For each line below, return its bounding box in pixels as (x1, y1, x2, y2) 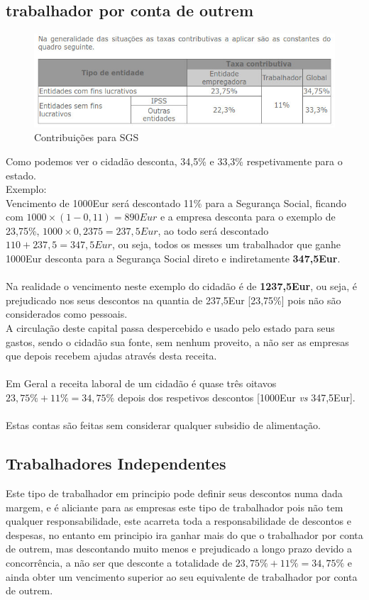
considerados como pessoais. (6, 306, 128, 321)
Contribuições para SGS (34, 130, 139, 145)
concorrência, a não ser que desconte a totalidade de (6, 555, 233, 570)
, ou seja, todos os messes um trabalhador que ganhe (111, 237, 341, 252)
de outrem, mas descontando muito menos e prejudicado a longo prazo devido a (6, 541, 352, 556)
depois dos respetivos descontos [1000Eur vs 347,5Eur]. (117, 390, 356, 405)
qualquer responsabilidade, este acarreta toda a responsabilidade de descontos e (6, 513, 351, 528)
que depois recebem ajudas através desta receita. (6, 348, 217, 363)
